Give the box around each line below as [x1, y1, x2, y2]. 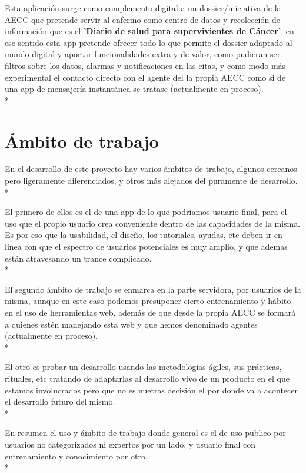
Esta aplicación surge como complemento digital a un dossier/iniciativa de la [5, 2, 281, 14]
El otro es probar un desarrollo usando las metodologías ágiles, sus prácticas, [5, 360, 282, 373]
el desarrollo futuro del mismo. [5, 395, 115, 408]
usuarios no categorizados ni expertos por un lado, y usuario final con [5, 438, 256, 450]
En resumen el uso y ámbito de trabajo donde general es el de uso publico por [5, 426, 286, 439]
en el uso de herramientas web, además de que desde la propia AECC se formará [5, 306, 296, 318]
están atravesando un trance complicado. [5, 252, 152, 264]
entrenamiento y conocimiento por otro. [5, 449, 148, 462]
